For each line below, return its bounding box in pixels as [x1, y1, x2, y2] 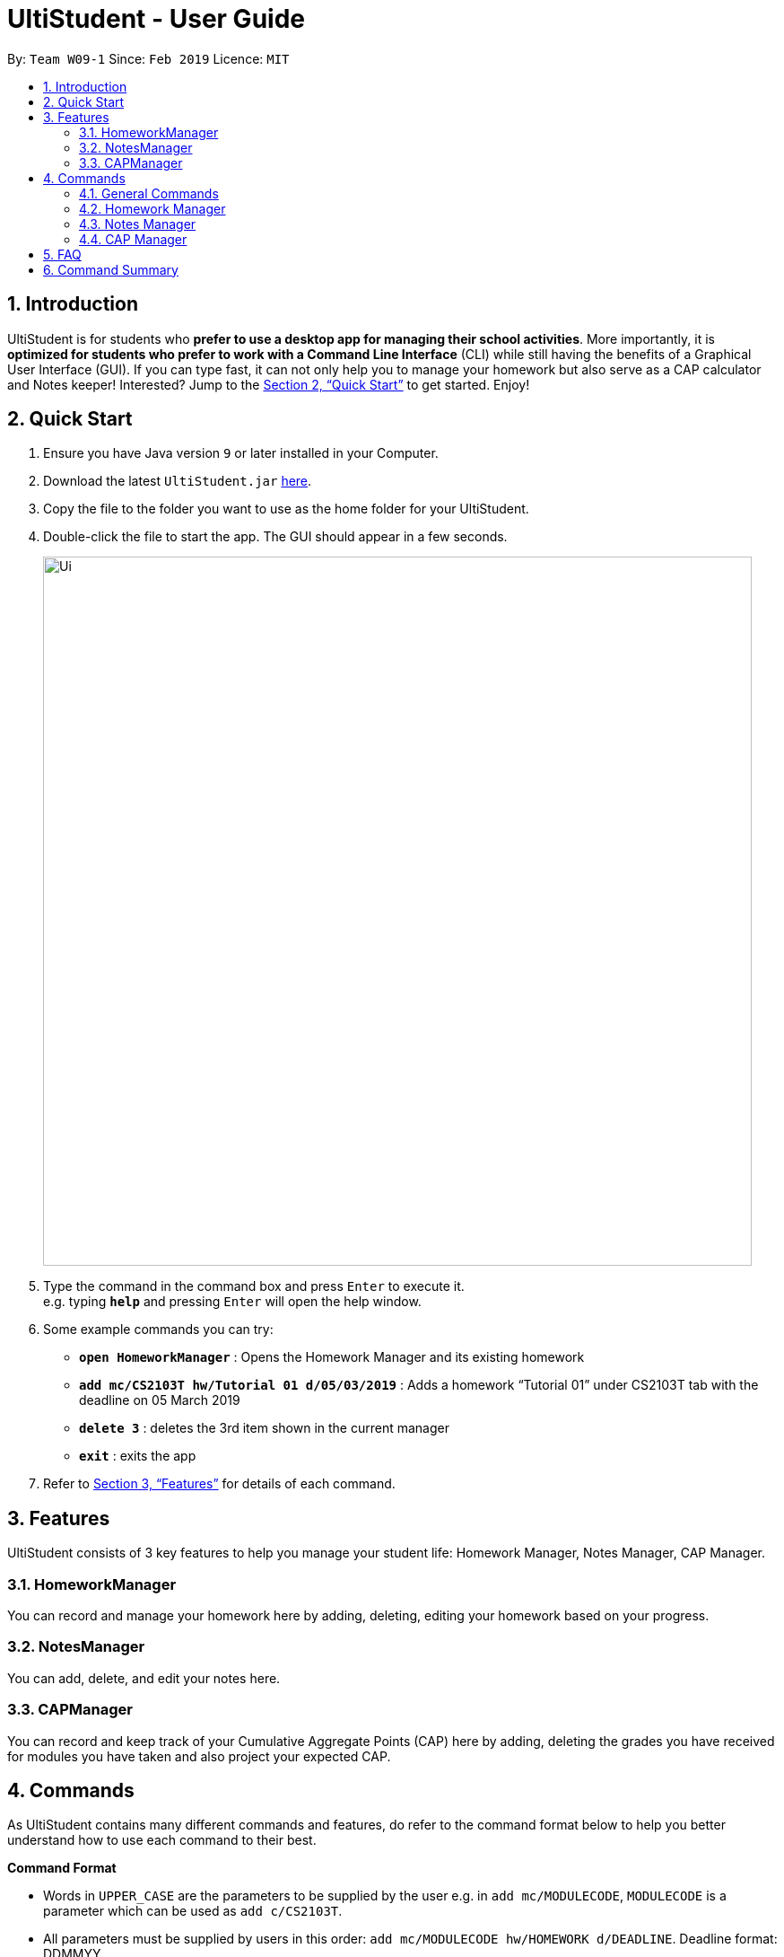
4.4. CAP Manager [79, 231, 187, 247]
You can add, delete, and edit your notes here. [7, 1670, 281, 1686]
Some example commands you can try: [43, 1321, 274, 1338]
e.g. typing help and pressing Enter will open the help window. [43, 1294, 422, 1310]
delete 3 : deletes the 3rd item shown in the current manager [79, 1420, 449, 1436]
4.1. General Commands [79, 185, 219, 201]
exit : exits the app [79, 1448, 196, 1464]
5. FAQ [43, 246, 82, 262]
